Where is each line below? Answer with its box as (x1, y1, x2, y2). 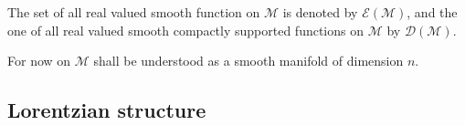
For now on (7, 51, 71, 70)
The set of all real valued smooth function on (7, 3, 260, 21)
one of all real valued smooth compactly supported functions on (7, 20, 364, 39)
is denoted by (282, 3, 358, 21)
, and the (407, 3, 458, 21)
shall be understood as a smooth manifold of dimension (93, 51, 404, 70)
